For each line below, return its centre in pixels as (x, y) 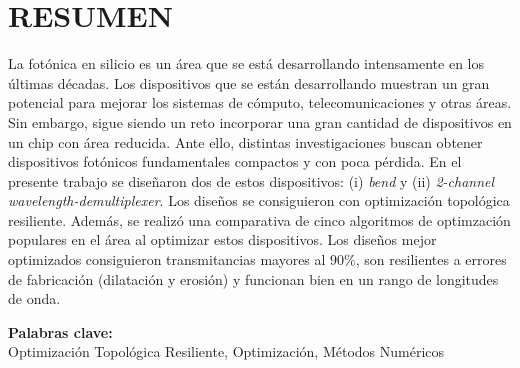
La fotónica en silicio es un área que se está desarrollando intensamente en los (246, 63)
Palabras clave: (60, 331)
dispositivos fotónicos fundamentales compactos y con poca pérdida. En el (235, 161)
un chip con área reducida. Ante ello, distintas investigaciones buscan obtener (245, 141)
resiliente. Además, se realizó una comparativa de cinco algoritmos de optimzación (259, 219)
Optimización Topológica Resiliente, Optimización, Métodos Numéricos (226, 351)
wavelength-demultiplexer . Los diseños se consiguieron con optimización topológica (259, 200)
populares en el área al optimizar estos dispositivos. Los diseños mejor (222, 239)
